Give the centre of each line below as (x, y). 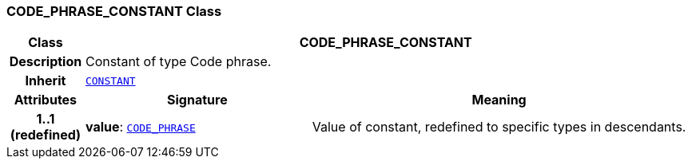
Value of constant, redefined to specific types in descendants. (499, 127)
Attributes (46, 100)
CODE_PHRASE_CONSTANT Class (114, 11)
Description (46, 62)
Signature (197, 100)
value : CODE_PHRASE (140, 127)
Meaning (499, 100)
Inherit (46, 81)
